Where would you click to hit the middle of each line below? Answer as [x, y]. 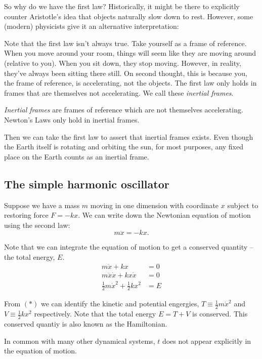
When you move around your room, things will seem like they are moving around [130, 53]
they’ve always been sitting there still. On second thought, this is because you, [126, 73]
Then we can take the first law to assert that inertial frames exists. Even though [129, 136]
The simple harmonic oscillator [87, 184]
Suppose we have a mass [42, 205]
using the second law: [37, 225]
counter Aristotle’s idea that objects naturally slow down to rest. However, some [129, 16]
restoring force [26, 215]
